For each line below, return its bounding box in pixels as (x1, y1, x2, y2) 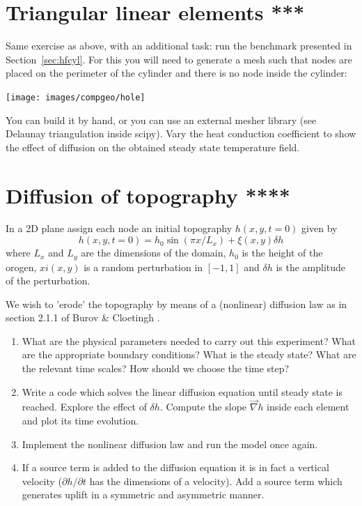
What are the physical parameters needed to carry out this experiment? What (22, 333, 356, 348)
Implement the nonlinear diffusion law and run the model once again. (22, 436, 318, 451)
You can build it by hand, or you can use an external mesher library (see (6, 112, 317, 127)
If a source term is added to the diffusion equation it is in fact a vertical (22, 460, 329, 475)
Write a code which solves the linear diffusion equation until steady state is (22, 384, 343, 399)
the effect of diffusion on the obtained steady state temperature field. (6, 139, 300, 154)
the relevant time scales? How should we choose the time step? (22, 361, 290, 376)
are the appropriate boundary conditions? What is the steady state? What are (22, 347, 356, 362)
